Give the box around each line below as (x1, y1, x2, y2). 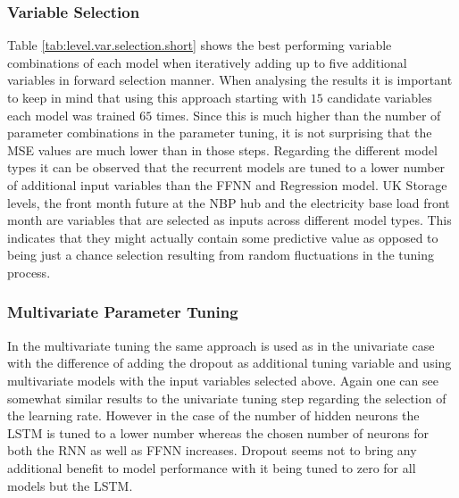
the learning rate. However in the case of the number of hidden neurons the (7, 406, 420, 425)
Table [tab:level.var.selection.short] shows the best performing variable (7, 36, 392, 54)
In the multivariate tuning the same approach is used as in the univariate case (7, 336, 435, 354)
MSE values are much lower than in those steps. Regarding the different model (7, 140, 438, 159)
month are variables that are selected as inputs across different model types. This (7, 211, 452, 229)
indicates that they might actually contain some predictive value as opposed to (7, 228, 438, 246)
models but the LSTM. (7, 476, 133, 494)
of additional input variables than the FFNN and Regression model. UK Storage (7, 175, 447, 194)
